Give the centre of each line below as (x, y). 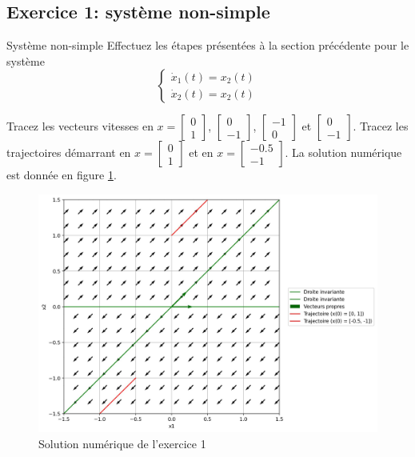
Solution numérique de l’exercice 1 (122, 443)
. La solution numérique (343, 152)
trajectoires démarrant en (69, 152)
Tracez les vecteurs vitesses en (80, 126)
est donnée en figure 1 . (62, 175)
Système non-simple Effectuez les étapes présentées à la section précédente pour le (208, 45)
